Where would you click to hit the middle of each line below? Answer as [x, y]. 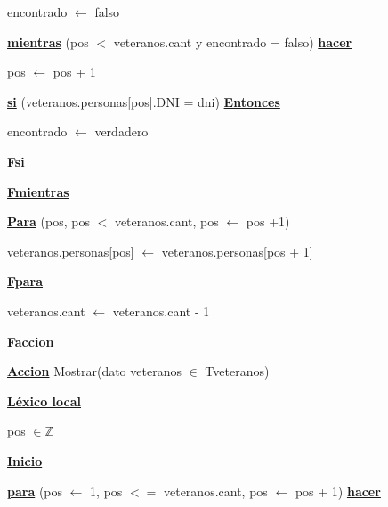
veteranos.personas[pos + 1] [237, 251]
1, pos [106, 491]
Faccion [31, 341]
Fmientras [38, 191]
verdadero [121, 131]
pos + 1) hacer [338, 491]
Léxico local [44, 401]
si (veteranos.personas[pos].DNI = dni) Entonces [144, 101]
